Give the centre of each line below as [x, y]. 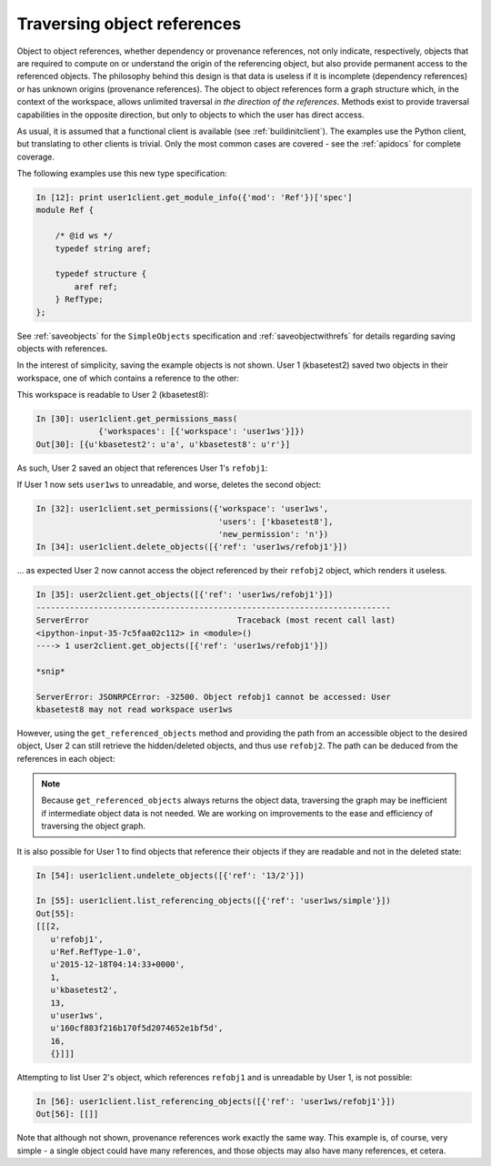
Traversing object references [129, 24]
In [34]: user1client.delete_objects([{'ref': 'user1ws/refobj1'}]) [192, 547]
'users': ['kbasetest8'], [276, 522]
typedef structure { [101, 274]
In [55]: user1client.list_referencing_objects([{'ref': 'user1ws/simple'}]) [213, 901]
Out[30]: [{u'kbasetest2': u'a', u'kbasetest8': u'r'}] [163, 444]
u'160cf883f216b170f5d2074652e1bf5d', [137, 1028]
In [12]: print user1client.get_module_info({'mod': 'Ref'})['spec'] [194, 198]
